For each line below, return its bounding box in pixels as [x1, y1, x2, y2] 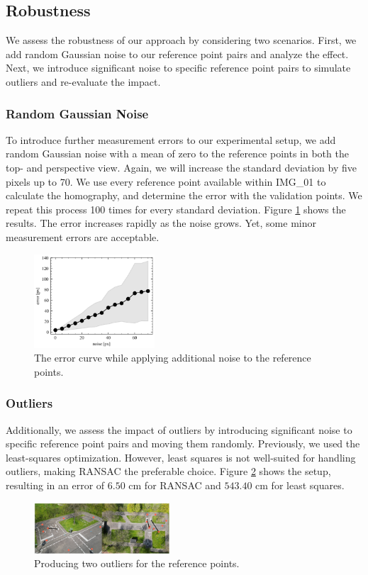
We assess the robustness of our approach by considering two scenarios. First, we [6, 33, 357, 48]
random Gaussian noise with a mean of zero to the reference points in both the [6, 146, 349, 161]
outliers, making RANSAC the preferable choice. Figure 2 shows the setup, [6, 464, 331, 479]
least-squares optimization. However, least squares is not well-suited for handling [6, 450, 356, 464]
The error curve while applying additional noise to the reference [34, 350, 311, 365]
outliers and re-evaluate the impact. [6, 74, 161, 89]
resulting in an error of [6, 477, 105, 492]
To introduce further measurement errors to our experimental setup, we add [6, 132, 336, 147]
